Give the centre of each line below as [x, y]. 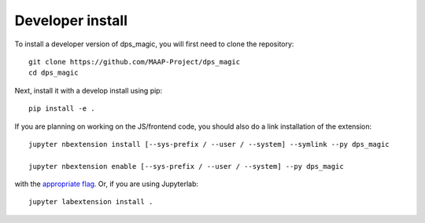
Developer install [71, 20]
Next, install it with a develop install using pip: [89, 90]
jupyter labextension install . [91, 202]
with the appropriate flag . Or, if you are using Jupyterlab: [107, 184]
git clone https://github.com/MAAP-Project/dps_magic [134, 62]
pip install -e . [62, 109]
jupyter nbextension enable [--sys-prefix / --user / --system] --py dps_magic [186, 166]
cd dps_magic [54, 73]
